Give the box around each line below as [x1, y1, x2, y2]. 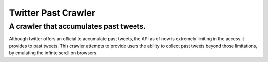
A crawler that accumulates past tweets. [9, 22, 146, 31]
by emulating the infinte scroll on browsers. [9, 50, 98, 56]
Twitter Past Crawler [9, 7, 96, 18]
